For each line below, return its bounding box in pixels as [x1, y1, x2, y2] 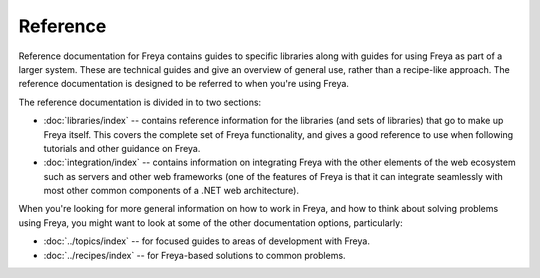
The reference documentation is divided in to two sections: [18, 96, 262, 108]
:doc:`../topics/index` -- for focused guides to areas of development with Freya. [43, 235, 370, 247]
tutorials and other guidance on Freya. [43, 142, 201, 154]
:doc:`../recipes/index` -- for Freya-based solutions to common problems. [43, 249, 346, 261]
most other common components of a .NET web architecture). [43, 185, 300, 197]
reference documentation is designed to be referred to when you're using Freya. [18, 78, 350, 90]
